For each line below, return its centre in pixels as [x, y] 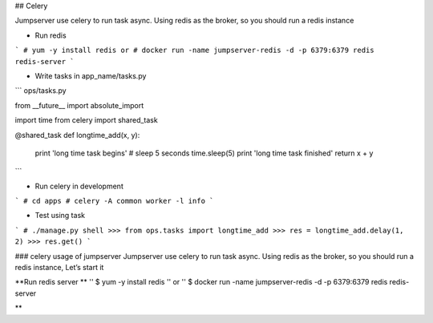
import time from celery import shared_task [86, 120]
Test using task [60, 216]
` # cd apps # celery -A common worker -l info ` [114, 201]
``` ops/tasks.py [41, 91]
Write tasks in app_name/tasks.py [91, 75]
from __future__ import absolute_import [79, 105]
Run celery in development [79, 186]
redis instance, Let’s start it [59, 268]
